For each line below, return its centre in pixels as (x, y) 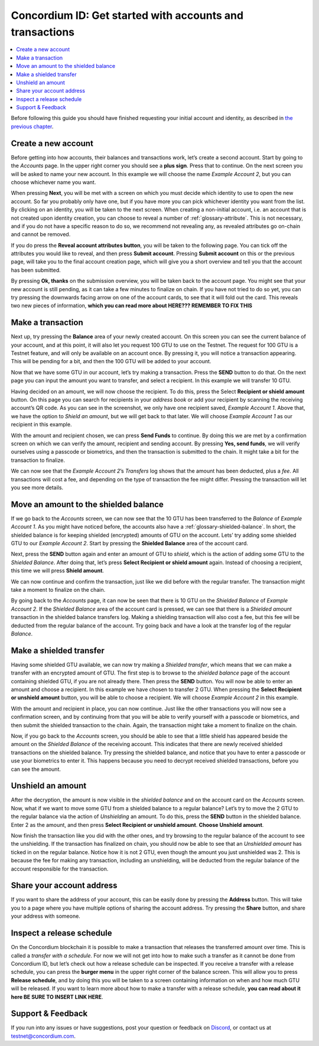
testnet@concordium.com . (43, 1036)
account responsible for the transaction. (60, 869)
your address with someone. (46, 916)
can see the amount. (36, 769)
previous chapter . (32, 126)
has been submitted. (36, 270)
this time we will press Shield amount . (58, 571)
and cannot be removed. (41, 234)
